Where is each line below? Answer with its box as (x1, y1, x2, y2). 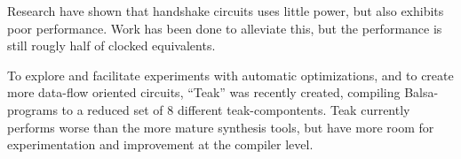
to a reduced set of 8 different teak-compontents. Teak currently (61, 100, 410, 118)
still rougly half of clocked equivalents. (7, 36, 216, 55)
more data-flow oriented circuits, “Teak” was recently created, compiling (7, 83, 401, 102)
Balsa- (404, 83, 439, 102)
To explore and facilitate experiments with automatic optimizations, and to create (7, 65, 454, 84)
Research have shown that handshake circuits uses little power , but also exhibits (7, 2, 444, 19)
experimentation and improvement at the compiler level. (7, 135, 314, 154)
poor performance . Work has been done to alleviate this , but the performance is (7, 19, 442, 37)
